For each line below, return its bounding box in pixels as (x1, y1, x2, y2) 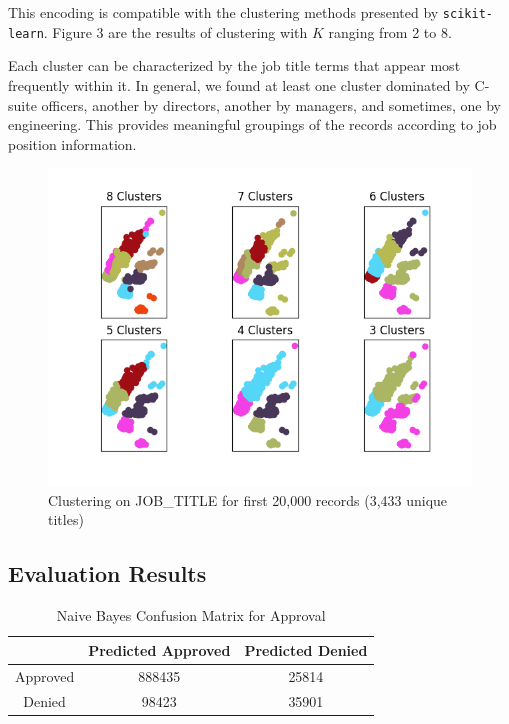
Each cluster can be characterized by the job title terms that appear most (8, 55, 461, 76)
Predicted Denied (244, 639, 368, 660)
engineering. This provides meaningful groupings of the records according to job (8, 114, 497, 135)
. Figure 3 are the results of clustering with (43, 21, 308, 42)
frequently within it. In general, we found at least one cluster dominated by (8, 74, 470, 95)
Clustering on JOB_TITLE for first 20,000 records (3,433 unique (48, 489, 448, 510)
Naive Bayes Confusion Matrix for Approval (56, 605, 326, 626)
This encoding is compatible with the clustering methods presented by (8, 2, 439, 22)
